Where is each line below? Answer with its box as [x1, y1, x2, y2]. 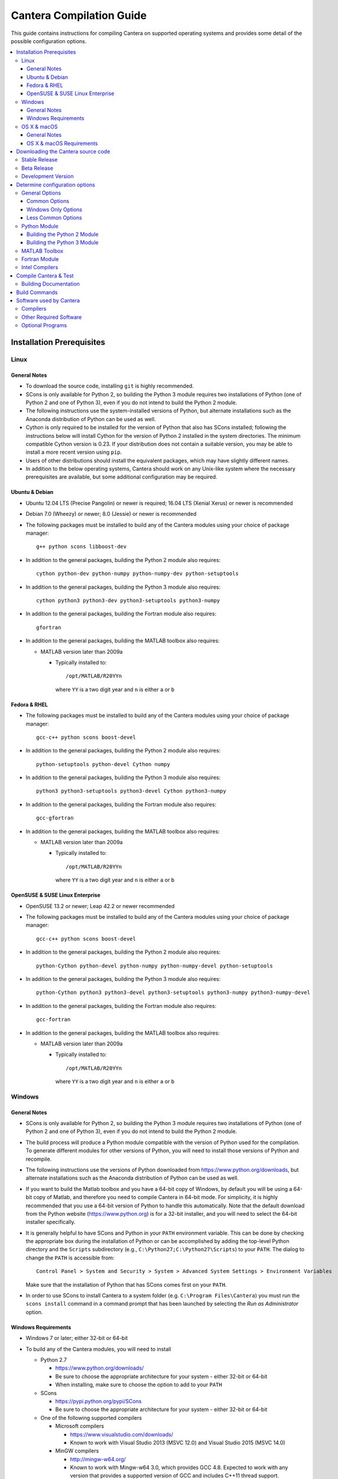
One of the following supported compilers [40, 1414, 142, 1421]
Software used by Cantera [16, 297, 80, 304]
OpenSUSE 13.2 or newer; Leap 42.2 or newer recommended [25, 902, 175, 909]
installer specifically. [25, 1219, 76, 1226]
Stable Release [21, 156, 58, 163]
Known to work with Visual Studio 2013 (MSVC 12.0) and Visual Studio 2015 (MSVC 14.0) [70, 1439, 286, 1446]
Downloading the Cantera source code [16, 148, 110, 155]
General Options [21, 189, 61, 196]
